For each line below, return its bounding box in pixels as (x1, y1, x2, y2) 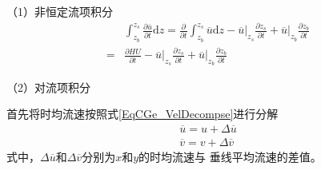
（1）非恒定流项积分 (6, 3, 113, 19)
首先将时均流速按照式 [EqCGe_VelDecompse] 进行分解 (6, 105, 279, 122)
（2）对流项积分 (6, 78, 90, 95)
